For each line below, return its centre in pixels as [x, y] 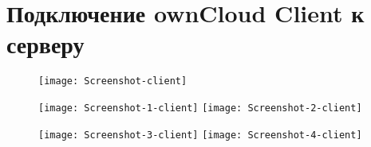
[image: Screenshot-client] [113, 81]
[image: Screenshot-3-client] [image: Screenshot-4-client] [200, 135]
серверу [45, 44]
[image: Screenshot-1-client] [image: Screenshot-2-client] [200, 108]
